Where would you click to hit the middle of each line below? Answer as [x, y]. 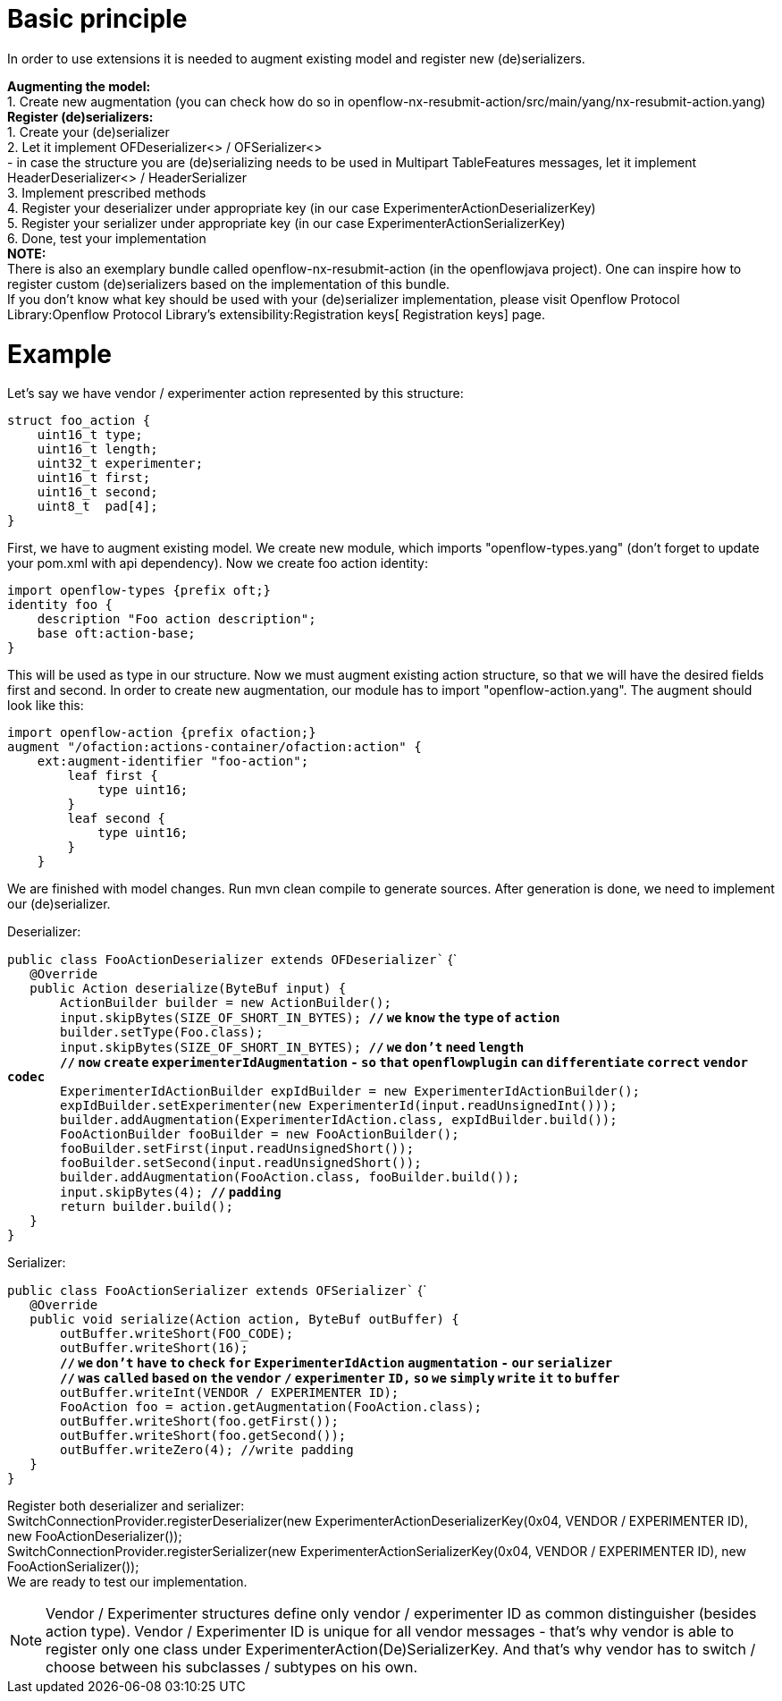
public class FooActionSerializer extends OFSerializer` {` [217, 1291]
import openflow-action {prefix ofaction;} [162, 733]
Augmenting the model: [79, 86]
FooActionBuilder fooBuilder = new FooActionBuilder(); [260, 1134]
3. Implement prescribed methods [107, 192]
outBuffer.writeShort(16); [154, 1348]
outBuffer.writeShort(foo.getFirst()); [199, 1422]
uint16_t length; [97, 449]
